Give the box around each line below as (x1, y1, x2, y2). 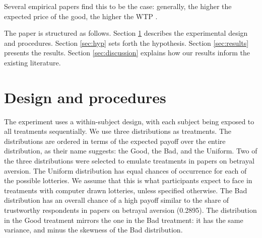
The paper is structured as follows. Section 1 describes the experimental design (4, 28, 248, 38)
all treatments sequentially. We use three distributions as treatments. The (4, 126, 232, 136)
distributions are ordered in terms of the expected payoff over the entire (4, 135, 226, 146)
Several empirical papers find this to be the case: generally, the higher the (4, 1, 232, 11)
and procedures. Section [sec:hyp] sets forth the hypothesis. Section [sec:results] (4, 37, 249, 48)
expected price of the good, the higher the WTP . (4, 11, 158, 21)
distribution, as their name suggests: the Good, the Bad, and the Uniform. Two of (4, 145, 257, 156)
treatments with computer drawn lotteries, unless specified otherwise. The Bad (4, 185, 247, 195)
